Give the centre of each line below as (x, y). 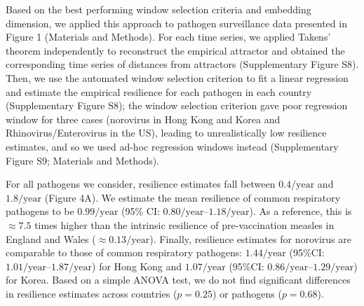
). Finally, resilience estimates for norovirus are (250, 238)
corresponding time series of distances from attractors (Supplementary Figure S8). (182, 64)
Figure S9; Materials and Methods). (83, 160)
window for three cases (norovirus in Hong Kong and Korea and (143, 119)
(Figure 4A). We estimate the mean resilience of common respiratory (193, 197)
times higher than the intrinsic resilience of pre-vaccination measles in (184, 224)
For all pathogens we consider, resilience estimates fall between (141, 184)
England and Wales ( (51, 238)
